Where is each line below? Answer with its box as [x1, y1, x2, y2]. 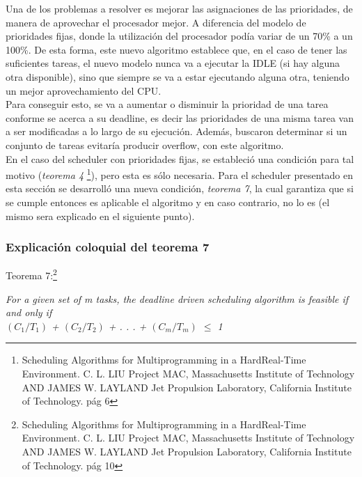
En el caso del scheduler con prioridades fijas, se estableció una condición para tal [6, 151, 354, 166]
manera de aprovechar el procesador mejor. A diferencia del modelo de [6, 15, 306, 29]
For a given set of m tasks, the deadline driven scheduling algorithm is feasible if [6, 291, 349, 306]
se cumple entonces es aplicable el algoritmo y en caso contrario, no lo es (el [6, 194, 330, 209]
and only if [6, 305, 52, 320]
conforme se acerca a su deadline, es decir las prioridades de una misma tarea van [6, 110, 354, 125]
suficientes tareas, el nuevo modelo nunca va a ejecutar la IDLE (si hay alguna [6, 56, 340, 70]
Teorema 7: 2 [6, 266, 57, 283]
